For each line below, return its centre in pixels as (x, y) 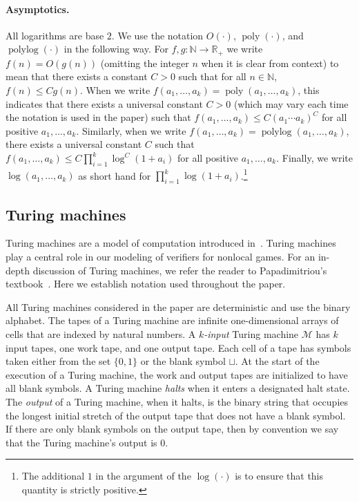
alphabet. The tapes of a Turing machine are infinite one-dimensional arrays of (172, 320)
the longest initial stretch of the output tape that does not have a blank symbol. (176, 415)
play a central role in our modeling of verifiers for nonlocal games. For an (161, 257)
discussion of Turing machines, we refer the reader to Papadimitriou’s (180, 270)
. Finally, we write (314, 158)
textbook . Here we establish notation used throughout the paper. (146, 284)
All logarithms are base (55, 35)
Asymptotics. (38, 9)
